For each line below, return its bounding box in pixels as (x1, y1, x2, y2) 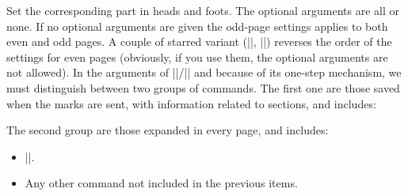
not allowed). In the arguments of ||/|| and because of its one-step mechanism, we (6, 64, 402, 81)
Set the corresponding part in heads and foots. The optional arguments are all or (6, 2, 400, 18)
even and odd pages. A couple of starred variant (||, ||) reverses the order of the (6, 33, 392, 50)
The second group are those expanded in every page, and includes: (6, 122, 329, 138)
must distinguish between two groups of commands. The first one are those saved (6, 79, 400, 96)
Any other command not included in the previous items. (25, 175, 298, 191)
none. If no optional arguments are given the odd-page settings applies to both (6, 17, 388, 34)
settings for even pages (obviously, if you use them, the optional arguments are (6, 48, 388, 65)
